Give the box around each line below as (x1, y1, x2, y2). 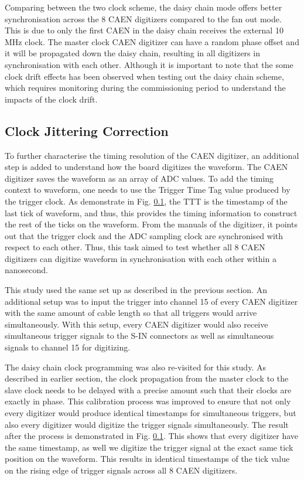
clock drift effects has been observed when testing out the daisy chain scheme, (5, 70, 284, 82)
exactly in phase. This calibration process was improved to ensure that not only (5, 395, 291, 407)
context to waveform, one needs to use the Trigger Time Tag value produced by (5, 183, 291, 196)
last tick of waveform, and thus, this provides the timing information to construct (5, 206, 298, 219)
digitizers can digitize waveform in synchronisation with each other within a (5, 252, 276, 264)
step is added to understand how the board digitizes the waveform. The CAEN (5, 161, 288, 173)
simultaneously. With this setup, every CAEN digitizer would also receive (5, 318, 268, 330)
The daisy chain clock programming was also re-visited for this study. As (5, 360, 266, 373)
